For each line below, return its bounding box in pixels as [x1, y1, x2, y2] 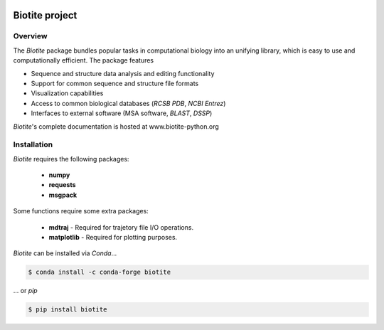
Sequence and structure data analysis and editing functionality [31, 69, 215, 78]
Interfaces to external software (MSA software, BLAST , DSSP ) [31, 109, 213, 117]
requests [48, 181, 76, 189]
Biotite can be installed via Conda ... [13, 249, 117, 257]
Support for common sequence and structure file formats [31, 79, 199, 87]
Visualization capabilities [31, 89, 104, 97]
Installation [13, 139, 53, 149]
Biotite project [13, 9, 78, 21]
